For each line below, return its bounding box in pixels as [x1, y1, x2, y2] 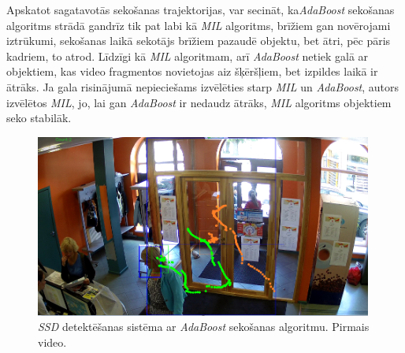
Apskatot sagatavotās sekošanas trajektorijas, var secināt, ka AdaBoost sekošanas [6, 2, 395, 17]
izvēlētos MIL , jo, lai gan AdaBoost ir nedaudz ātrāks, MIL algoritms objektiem [6, 94, 392, 110]
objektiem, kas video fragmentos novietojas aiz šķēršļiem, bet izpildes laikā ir [6, 63, 378, 80]
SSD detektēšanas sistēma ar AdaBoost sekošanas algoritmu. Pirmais [38, 318, 370, 335]
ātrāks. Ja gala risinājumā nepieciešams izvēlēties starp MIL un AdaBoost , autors [6, 78, 399, 95]
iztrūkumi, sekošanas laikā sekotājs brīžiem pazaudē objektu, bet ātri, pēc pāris [6, 32, 391, 49]
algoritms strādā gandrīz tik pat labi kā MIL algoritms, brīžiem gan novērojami [6, 17, 391, 33]
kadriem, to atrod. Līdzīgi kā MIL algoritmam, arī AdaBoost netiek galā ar [6, 47, 369, 64]
